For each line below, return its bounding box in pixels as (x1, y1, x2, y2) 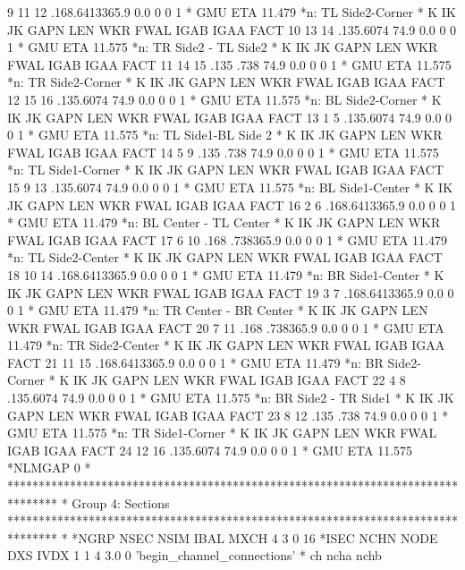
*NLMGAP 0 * (7, 458, 91, 477)
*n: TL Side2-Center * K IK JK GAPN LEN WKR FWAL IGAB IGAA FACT (7, 248, 443, 267)
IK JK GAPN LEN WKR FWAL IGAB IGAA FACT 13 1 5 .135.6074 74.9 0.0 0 (7, 107, 452, 126)
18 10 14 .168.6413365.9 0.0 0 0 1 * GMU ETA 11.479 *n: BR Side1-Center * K (7, 265, 444, 284)
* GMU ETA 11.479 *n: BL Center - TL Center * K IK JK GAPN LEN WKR (7, 213, 441, 232)
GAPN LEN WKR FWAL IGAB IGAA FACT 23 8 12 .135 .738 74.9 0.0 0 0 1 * (7, 405, 449, 424)
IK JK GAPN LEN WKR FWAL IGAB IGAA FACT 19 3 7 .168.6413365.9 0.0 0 (7, 283, 454, 302)
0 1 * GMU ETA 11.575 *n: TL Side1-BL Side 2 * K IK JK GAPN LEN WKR (7, 125, 443, 144)
